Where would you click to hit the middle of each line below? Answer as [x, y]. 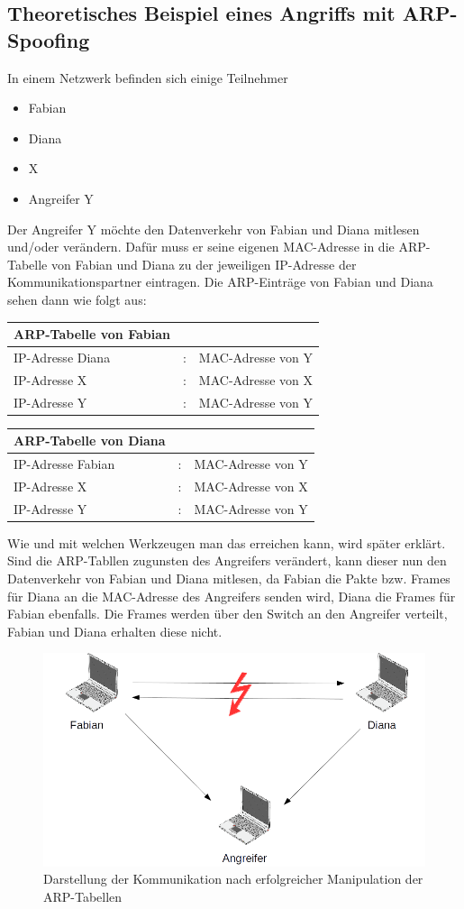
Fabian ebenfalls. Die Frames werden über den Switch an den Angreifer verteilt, [227, 614]
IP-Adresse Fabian [64, 464]
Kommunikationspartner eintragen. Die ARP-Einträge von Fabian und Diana [220, 282]
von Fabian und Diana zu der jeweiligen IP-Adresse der [204, 264]
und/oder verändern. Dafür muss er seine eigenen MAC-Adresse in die [201, 247]
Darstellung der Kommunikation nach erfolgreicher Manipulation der [233, 879]
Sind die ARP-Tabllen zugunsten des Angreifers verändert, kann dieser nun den [227, 560]
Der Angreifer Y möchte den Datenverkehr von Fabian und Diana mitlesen [214, 229]
